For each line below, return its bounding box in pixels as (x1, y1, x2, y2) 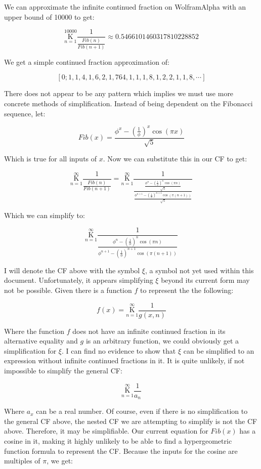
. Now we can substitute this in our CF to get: (103, 153, 247, 164)
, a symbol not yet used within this (145, 265, 254, 275)
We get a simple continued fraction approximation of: (4, 56, 169, 67)
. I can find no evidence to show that (62, 345, 176, 356)
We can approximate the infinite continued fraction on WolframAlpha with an (4, 2, 246, 12)
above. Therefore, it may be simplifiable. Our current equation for (4, 425, 208, 436)
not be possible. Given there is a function (4, 285, 132, 295)
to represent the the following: (140, 285, 234, 295)
